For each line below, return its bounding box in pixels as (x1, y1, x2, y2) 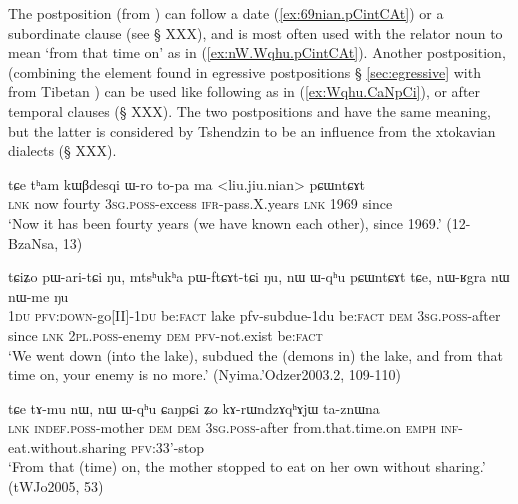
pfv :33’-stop (131, 436, 205, 457)
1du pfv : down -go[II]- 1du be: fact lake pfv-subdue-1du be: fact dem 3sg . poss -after (8, 305, 501, 326)
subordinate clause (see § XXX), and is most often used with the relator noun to (8, 22, 503, 43)
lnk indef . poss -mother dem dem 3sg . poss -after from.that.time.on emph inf (8, 417, 459, 438)
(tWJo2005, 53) (8, 476, 104, 497)
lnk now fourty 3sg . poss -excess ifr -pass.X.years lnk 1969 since (8, 193, 393, 214)
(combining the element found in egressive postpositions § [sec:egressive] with (8, 61, 481, 82)
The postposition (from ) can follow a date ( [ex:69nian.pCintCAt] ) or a (8, 3, 444, 23)
